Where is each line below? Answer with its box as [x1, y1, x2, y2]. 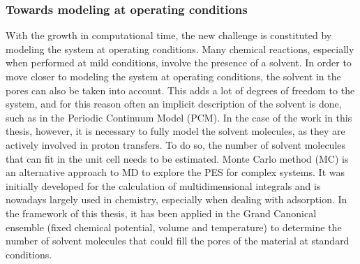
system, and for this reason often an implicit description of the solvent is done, [6, 96, 342, 111]
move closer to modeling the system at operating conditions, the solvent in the [6, 69, 341, 83]
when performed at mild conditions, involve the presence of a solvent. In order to [6, 55, 352, 70]
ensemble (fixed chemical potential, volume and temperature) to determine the [6, 219, 342, 234]
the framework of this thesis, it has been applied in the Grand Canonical [6, 205, 317, 220]
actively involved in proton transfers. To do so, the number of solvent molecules [6, 137, 346, 152]
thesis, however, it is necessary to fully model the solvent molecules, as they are [6, 124, 345, 138]
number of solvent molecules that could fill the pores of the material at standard [6, 233, 350, 248]
